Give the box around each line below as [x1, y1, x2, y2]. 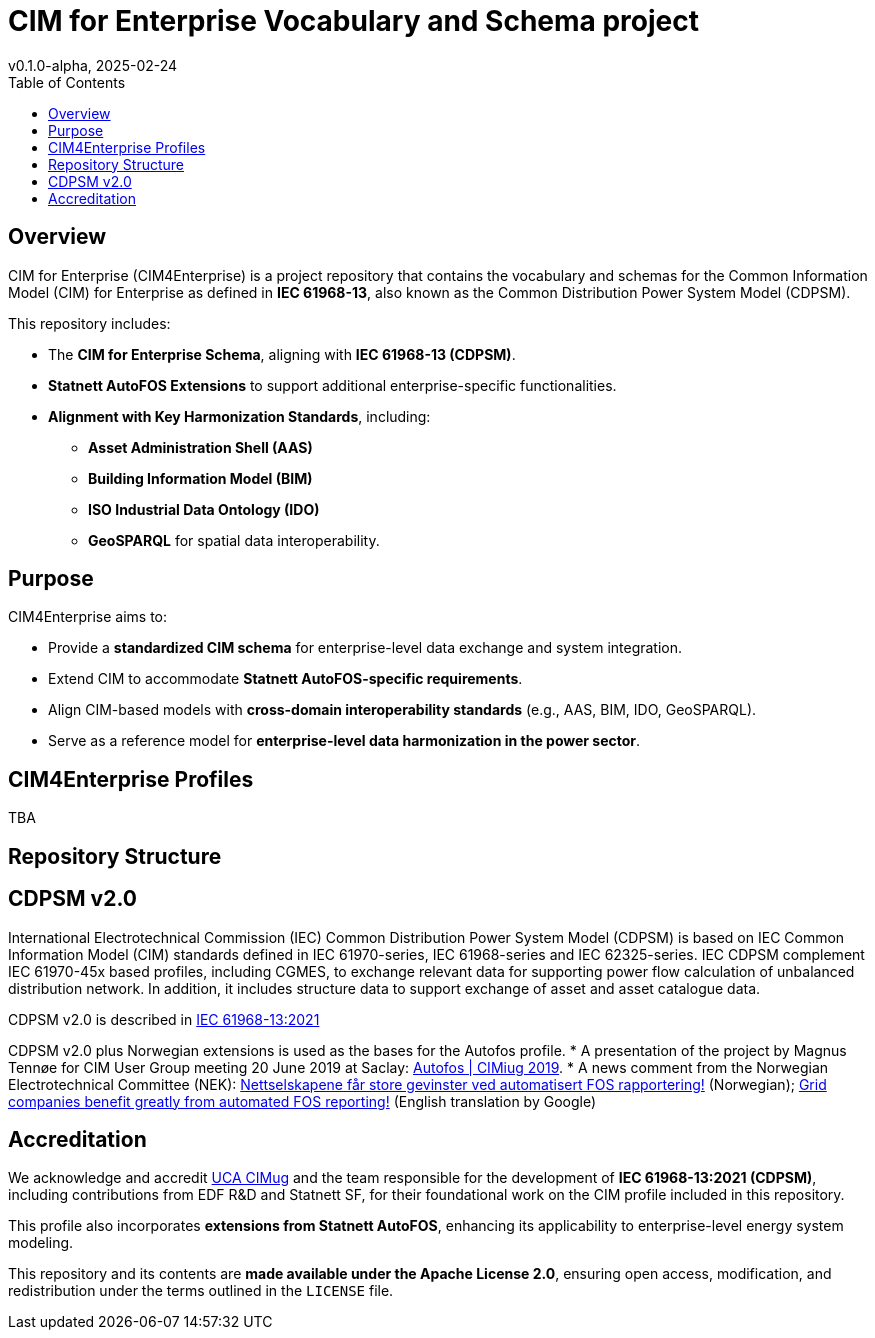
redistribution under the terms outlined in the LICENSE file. [8, 1282, 394, 1300]
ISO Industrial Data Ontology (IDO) [88, 500, 320, 518]
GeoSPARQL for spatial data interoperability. [88, 531, 380, 549]
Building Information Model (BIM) [88, 469, 313, 487]
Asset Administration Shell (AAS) [88, 438, 313, 456]
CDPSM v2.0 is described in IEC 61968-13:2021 [8, 1010, 320, 1028]
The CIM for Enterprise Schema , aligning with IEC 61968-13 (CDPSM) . [48, 345, 516, 363]
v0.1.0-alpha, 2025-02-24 [8, 56, 178, 74]
